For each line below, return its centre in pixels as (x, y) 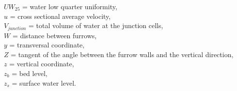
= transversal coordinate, (47, 45)
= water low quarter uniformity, (70, 6)
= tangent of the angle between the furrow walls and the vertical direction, (122, 54)
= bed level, (30, 73)
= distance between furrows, (55, 35)
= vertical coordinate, (42, 64)
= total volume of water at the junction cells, (96, 25)
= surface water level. (44, 83)
